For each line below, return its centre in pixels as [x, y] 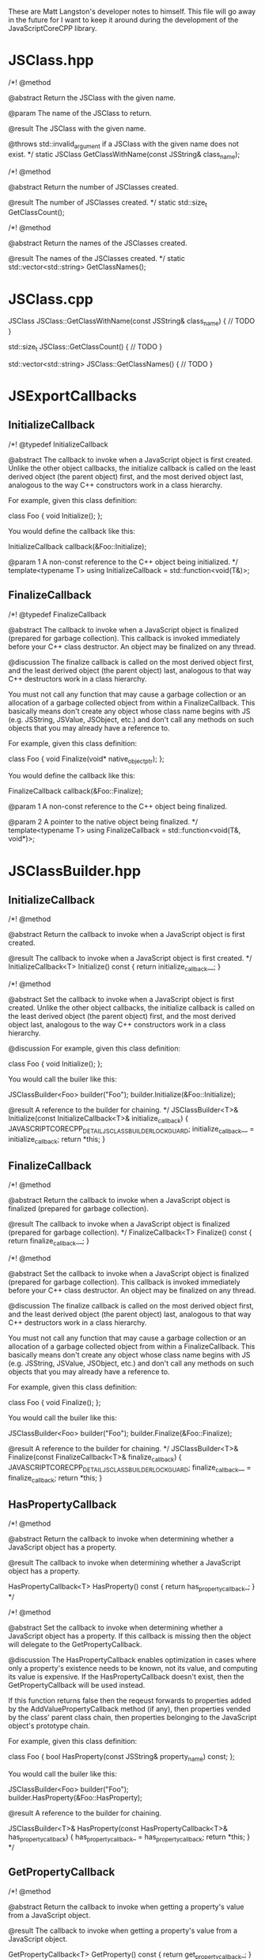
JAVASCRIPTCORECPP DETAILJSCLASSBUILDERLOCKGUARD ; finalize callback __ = [130, 1469]
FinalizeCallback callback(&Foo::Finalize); [76, 791]
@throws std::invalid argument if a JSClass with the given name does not [123, 144]
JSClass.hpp [51, 61]
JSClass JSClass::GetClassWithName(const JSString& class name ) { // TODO [132, 322]
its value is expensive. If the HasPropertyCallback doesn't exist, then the [126, 1677]
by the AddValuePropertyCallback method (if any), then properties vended [129, 1709]
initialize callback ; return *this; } [57, 1140]
